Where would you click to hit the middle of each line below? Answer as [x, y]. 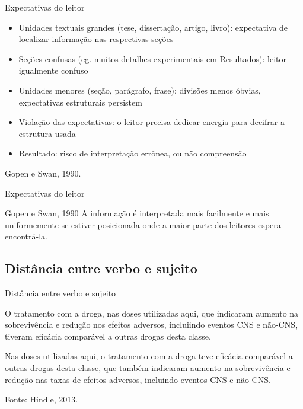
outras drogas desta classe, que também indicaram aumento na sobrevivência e [148, 368]
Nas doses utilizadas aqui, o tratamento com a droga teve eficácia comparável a [149, 356]
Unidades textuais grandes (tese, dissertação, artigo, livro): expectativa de [153, 27]
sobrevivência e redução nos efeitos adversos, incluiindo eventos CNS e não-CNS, [151, 325]
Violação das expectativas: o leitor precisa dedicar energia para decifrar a [151, 122]
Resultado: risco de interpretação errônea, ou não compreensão [133, 153]
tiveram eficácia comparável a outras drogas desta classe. [108, 336]
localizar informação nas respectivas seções [96, 39]
